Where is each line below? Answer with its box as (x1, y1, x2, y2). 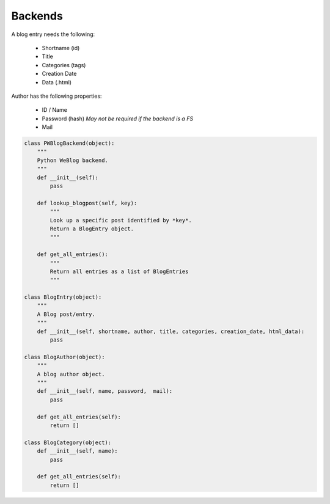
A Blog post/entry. (37, 310, 96, 318)
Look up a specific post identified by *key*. (50, 217, 192, 224)
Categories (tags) (42, 61, 86, 68)
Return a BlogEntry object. (50, 225, 134, 232)
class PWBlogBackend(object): (24, 140, 115, 147)
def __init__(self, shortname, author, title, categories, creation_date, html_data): (37, 327, 305, 335)
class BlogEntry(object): (24, 294, 102, 301)
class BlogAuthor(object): (24, 353, 105, 360)
